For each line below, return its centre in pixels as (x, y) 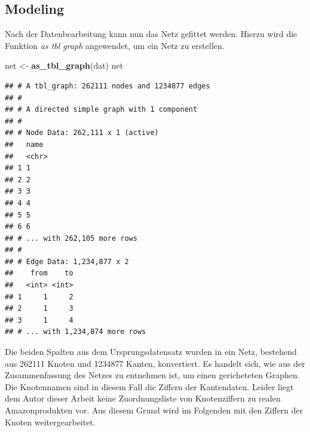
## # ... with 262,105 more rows (71, 238)
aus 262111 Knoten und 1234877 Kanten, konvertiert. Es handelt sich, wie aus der (155, 363)
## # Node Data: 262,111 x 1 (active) (82, 133)
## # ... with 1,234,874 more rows (76, 332)
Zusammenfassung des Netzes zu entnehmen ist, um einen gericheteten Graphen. (152, 375)
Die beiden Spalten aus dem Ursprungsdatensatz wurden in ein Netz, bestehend (151, 352)
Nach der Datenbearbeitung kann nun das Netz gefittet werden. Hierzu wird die (151, 34)
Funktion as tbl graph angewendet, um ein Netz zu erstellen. (115, 45)
